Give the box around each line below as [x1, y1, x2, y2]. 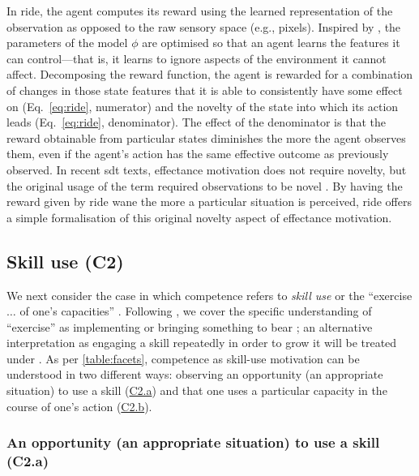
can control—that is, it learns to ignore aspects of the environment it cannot [6, 49, 387, 66]
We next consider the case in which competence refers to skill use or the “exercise [6, 286, 413, 303]
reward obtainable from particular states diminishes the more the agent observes [6, 129, 406, 146]
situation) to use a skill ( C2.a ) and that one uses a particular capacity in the [6, 382, 387, 399]
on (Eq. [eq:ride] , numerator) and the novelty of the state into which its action [6, 97, 399, 114]
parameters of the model [6, 34, 128, 51]
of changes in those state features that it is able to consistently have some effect [6, 81, 403, 98]
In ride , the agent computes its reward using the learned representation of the [6, 2, 393, 19]
